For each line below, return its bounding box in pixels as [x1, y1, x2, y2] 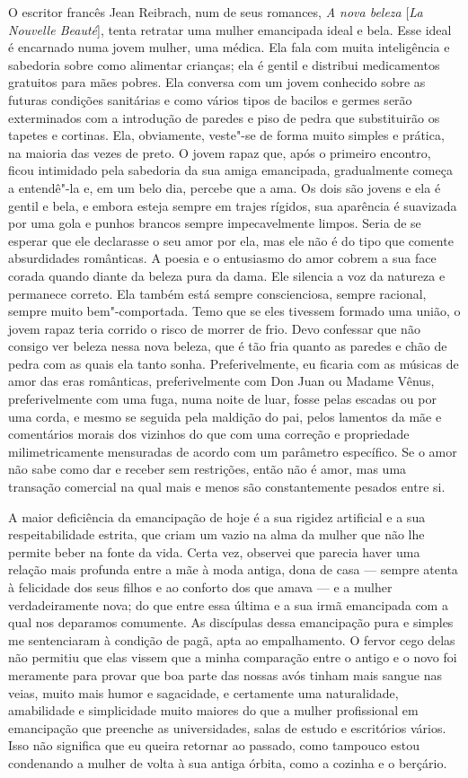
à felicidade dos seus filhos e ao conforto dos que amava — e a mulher [8, 578, 393, 596]
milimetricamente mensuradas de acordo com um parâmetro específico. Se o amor [8, 441, 457, 460]
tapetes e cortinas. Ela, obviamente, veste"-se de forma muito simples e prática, [8, 126, 445, 144]
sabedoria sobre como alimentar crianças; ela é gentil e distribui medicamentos [8, 55, 440, 74]
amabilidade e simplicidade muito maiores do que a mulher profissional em [8, 701, 419, 720]
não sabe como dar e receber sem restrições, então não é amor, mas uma [8, 459, 407, 478]
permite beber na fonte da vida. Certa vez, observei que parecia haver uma [8, 542, 420, 561]
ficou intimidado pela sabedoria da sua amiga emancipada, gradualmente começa [8, 161, 453, 179]
